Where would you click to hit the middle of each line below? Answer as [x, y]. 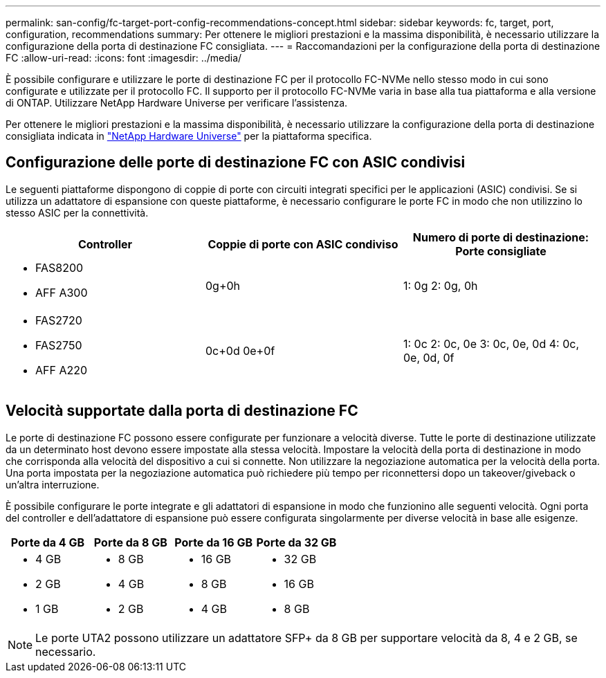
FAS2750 [59, 345]
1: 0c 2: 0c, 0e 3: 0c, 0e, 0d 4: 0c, [491, 343]
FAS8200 [59, 267]
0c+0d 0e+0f [240, 350]
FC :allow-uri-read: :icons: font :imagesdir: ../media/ [124, 58]
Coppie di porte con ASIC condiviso [303, 244]
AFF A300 [62, 292]
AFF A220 [62, 370]
